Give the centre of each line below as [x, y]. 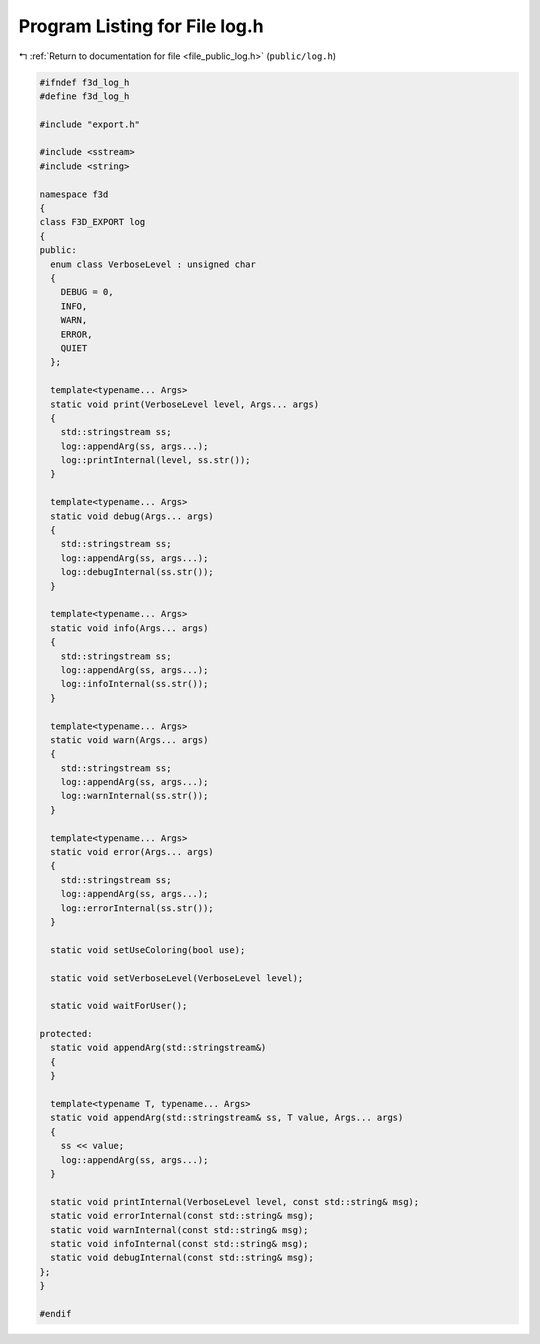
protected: [66, 1034]
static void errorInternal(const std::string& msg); [182, 1216]
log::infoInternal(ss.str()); [134, 684]
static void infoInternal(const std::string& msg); [179, 1243]
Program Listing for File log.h [141, 26]
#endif [55, 1313]
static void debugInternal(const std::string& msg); [182, 1258]
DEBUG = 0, [87, 292]
